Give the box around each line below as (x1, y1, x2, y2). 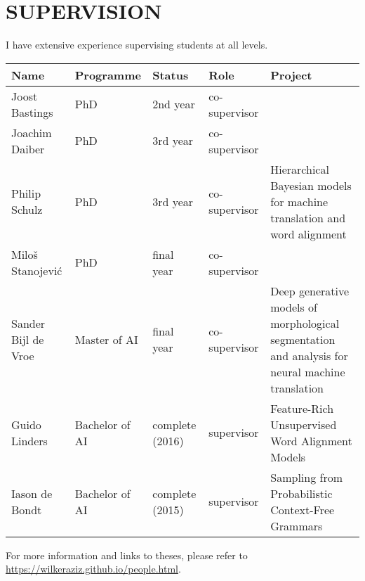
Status (152, 66, 189, 83)
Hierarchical (270, 160, 329, 177)
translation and (270, 209, 346, 226)
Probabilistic (270, 485, 333, 502)
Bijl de (11, 331, 44, 347)
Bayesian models (270, 177, 352, 193)
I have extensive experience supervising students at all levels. (6, 37, 268, 52)
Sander (11, 314, 46, 331)
